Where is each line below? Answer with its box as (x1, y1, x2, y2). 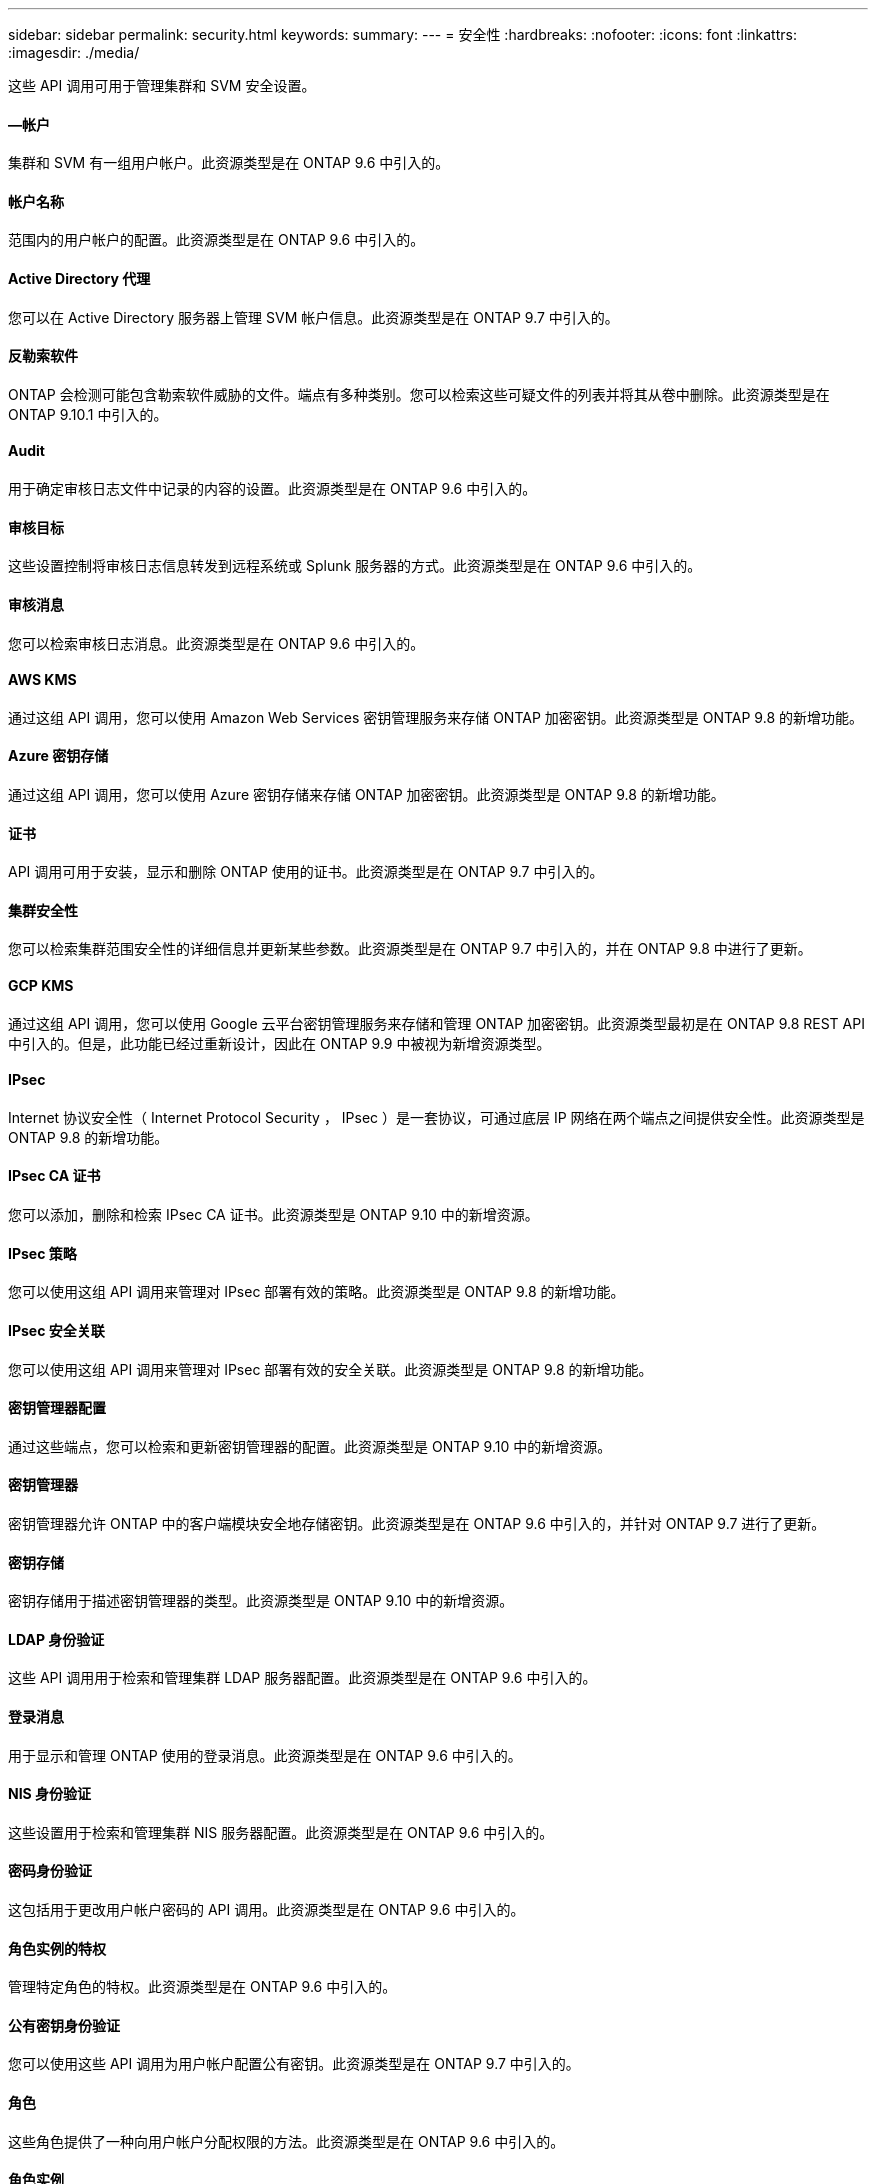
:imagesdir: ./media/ (8, 44, 140, 61)
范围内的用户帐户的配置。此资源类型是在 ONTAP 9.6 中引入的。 (8, 231, 425, 249)
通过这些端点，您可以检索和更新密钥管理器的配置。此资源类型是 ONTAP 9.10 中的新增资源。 (8, 1437, 612, 1455)
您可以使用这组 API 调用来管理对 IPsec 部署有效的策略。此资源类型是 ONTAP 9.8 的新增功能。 (8, 1283, 625, 1301)
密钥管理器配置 (8, 1399, 106, 1417)
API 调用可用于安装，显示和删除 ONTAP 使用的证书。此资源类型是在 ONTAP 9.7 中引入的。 (8, 863, 604, 881)
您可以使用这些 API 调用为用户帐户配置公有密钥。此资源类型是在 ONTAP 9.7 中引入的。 (8, 2055, 580, 2073)
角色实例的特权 (8, 1939, 106, 1957)
